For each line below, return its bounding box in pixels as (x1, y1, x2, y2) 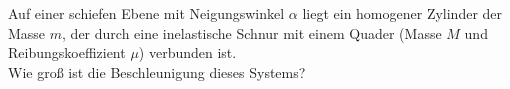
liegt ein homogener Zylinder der (302, 3, 503, 23)
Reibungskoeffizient (8, 42, 126, 63)
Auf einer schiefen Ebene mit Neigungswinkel (8, 3, 285, 23)
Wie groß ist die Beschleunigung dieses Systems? (8, 61, 306, 82)
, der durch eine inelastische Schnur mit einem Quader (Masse (62, 22, 442, 43)
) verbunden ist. (138, 42, 237, 63)
